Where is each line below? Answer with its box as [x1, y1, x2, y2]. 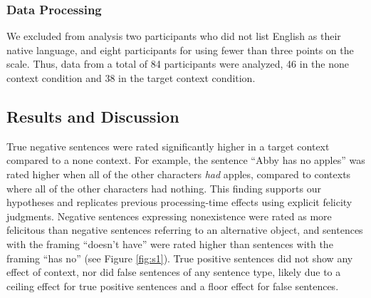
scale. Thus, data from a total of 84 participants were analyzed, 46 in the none [6, 56, 349, 71]
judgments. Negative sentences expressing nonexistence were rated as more [6, 208, 332, 223]
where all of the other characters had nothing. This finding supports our [6, 180, 321, 195]
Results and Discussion [6, 105, 179, 127]
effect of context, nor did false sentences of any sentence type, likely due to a [6, 264, 341, 279]
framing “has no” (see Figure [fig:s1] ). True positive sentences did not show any [6, 250, 353, 265]
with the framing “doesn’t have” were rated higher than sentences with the [6, 236, 333, 251]
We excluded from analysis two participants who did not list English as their [6, 29, 341, 43]
